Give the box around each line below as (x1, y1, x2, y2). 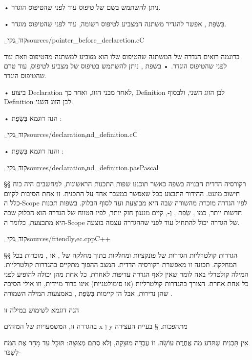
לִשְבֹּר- (4, 347, 21, 357)
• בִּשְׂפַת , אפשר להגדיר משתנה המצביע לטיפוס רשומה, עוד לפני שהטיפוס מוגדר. (4, 18, 227, 28)
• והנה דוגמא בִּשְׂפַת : (4, 145, 63, 156)
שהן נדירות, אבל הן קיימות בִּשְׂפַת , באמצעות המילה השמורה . (4, 288, 173, 298)
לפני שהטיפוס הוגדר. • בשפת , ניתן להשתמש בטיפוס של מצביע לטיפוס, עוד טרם (4, 61, 227, 71)
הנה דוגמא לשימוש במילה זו (4, 304, 79, 315)
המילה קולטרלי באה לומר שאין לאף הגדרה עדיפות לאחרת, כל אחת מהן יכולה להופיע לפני (4, 269, 249, 279)
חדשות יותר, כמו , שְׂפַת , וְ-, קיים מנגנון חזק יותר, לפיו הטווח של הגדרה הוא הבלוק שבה (4, 207, 242, 217)
